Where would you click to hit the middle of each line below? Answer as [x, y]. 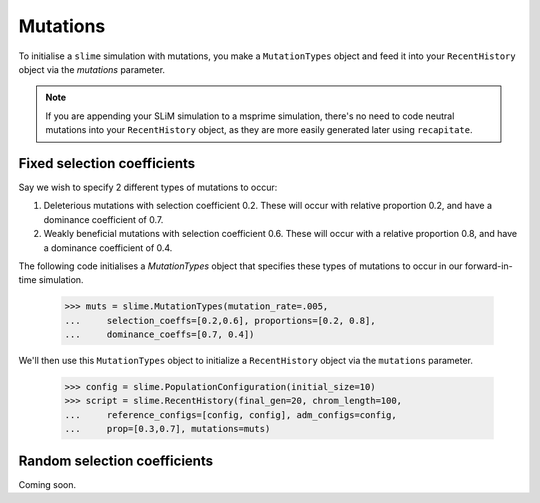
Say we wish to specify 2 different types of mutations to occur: [148, 187]
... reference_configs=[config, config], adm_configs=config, [230, 414]
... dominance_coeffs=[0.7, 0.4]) [159, 334]
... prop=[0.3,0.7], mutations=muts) [167, 429]
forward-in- [489, 266]
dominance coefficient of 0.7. [103, 219]
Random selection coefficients [116, 460]
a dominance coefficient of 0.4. [108, 247]
